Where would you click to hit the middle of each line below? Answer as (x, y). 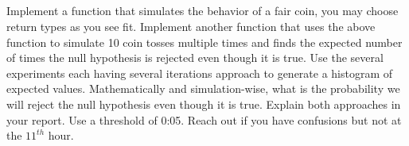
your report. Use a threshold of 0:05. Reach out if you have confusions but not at (204, 119)
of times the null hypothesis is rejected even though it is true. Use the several (195, 58)
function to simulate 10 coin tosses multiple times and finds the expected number (204, 42)
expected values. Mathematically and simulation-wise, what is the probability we (203, 88)
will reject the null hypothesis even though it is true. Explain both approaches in (204, 104)
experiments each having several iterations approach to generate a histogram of (200, 73)
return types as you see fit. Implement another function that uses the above (191, 26)
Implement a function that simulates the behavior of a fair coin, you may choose (203, 11)
